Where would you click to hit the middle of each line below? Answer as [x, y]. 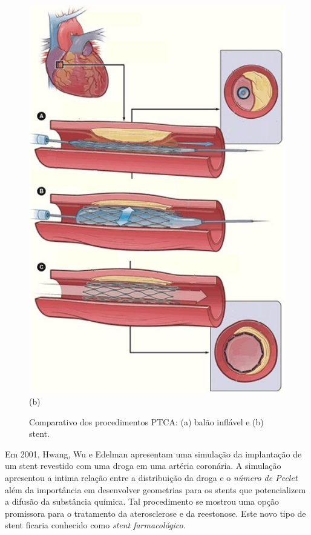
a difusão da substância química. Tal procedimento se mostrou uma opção [142, 501]
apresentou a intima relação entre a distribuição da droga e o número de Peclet [151, 477]
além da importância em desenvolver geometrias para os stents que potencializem [155, 489]
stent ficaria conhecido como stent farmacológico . [95, 525]
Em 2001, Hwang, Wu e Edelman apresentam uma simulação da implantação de [153, 454]
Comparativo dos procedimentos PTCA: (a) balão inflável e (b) [146, 421]
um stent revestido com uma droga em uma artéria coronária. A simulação [143, 466]
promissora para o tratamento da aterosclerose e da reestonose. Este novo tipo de [155, 513]
